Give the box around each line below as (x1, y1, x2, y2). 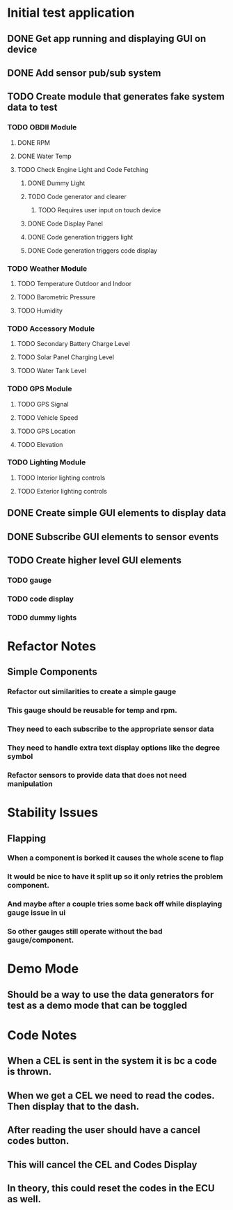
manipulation (7, 778, 54, 788)
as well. (7, 1193, 42, 1205)
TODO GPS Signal (17, 400, 69, 408)
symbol (7, 752, 33, 762)
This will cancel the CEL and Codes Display (7, 1158, 198, 1170)
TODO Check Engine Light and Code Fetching (17, 165, 149, 173)
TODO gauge (7, 575, 52, 585)
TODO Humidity (17, 306, 63, 315)
